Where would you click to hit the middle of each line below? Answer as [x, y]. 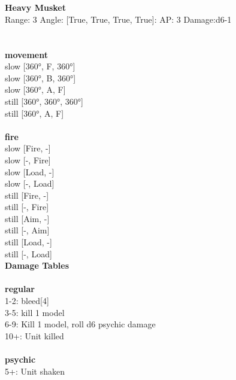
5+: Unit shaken [35, 371]
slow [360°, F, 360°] [40, 66]
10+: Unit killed [34, 335]
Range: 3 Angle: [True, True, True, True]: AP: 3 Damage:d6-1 [118, 19]
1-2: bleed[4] [27, 301]
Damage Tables [37, 265]
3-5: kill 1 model [35, 312]
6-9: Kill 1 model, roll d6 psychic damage [80, 324]
